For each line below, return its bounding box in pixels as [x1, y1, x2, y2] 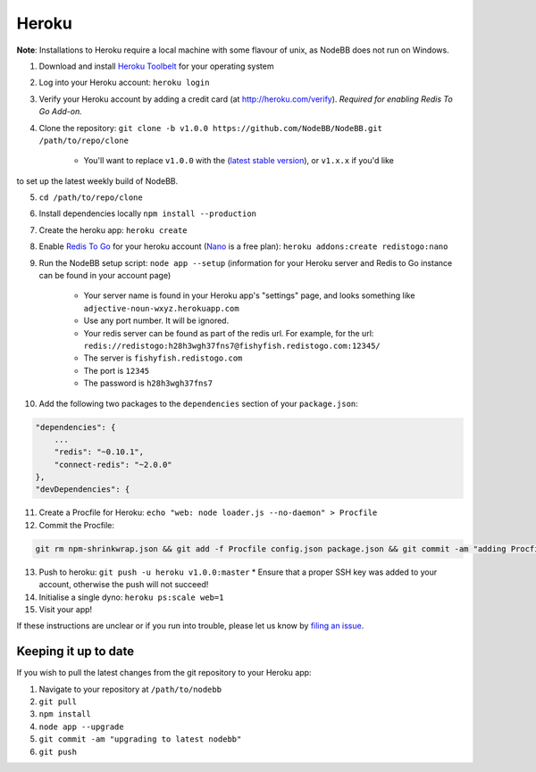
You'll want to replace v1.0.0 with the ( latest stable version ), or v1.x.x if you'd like [83, 155, 395, 166]
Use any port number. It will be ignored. [83, 315, 230, 326]
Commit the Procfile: [38, 519, 115, 530]
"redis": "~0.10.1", [54, 447, 145, 457]
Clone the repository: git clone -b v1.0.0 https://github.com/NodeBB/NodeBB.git [38, 122, 383, 133]
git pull [38, 697, 78, 707]
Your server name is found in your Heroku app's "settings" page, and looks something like [83, 290, 415, 301]
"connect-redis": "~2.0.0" [54, 460, 173, 469]
